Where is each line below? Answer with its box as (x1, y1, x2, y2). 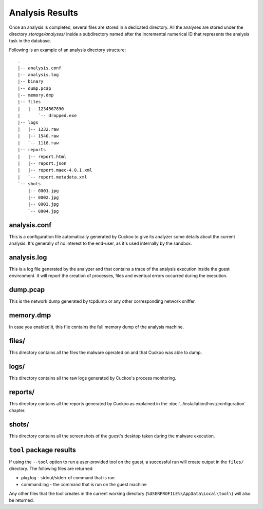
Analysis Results (9, 7, 78, 18)
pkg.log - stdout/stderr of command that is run (21, 474, 115, 480)
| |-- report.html (18, 154, 67, 159)
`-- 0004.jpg (27, 208, 59, 214)
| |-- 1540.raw (18, 133, 59, 139)
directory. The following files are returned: (9, 466, 94, 471)
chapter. (9, 408, 26, 413)
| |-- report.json (18, 160, 67, 166)
